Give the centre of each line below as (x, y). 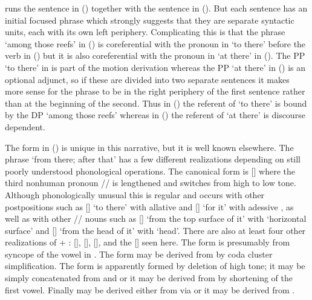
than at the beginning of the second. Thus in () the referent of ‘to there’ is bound (156, 103)
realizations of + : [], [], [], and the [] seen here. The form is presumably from (148, 242)
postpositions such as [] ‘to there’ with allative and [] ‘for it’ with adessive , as (149, 206)
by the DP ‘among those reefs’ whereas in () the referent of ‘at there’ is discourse (155, 115)
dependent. (25, 126)
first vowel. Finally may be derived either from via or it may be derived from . (150, 289)
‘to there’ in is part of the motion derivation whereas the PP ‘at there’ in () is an (155, 67)
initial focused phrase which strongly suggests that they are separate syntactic (150, 20)
